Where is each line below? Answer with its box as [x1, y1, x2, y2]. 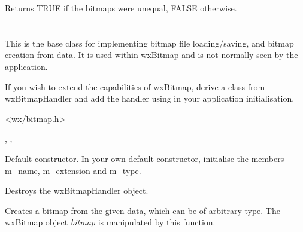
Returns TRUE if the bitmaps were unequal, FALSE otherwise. [5, 2, 237, 14]
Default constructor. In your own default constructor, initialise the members [5, 152, 284, 164]
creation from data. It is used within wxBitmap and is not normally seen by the [5, 48, 298, 61]
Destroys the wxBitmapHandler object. [5, 184, 149, 197]
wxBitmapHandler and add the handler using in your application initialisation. [5, 92, 295, 105]
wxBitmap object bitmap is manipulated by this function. [5, 216, 216, 228]
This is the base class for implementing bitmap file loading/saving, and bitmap [5, 36, 294, 49]
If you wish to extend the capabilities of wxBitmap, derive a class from [5, 80, 265, 93]
